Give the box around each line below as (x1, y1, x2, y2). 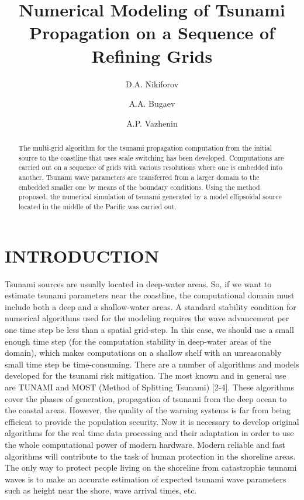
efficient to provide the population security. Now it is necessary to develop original (5, 415, 299, 427)
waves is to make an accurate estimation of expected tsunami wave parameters (5, 472, 286, 485)
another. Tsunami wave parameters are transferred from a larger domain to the (18, 172, 260, 182)
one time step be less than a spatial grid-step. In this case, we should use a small (5, 323, 295, 335)
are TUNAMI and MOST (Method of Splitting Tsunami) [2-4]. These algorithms (5, 380, 295, 393)
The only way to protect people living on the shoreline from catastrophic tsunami (5, 461, 297, 474)
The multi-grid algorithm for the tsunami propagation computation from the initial (18, 143, 272, 153)
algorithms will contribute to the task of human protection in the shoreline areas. (5, 450, 296, 462)
